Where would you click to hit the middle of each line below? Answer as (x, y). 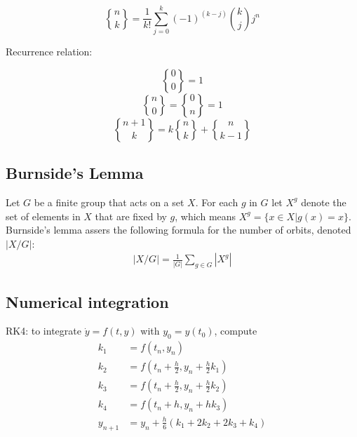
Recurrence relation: (49, 52)
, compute (236, 331)
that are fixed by (131, 216)
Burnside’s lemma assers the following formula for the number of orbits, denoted (178, 230)
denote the (324, 202)
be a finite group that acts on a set (109, 202)
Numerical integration (87, 301)
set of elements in (43, 216)
